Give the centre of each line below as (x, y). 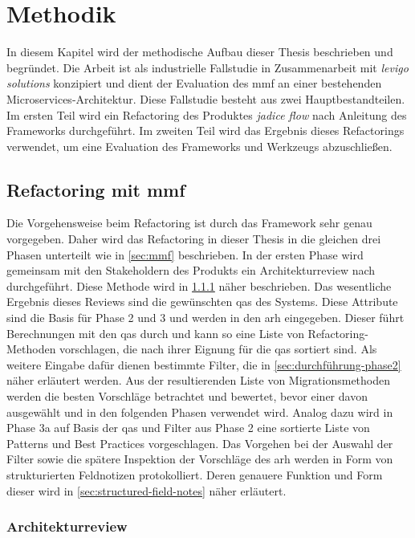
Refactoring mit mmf (96, 189)
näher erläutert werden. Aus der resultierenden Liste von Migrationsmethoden (199, 380)
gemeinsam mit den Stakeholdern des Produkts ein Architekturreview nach (191, 270)
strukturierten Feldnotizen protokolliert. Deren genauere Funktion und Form (195, 474)
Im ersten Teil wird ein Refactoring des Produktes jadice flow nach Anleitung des (207, 114)
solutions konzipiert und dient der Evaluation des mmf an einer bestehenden (194, 83)
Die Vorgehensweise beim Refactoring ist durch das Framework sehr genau (189, 223)
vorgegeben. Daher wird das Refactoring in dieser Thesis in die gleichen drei (194, 239)
